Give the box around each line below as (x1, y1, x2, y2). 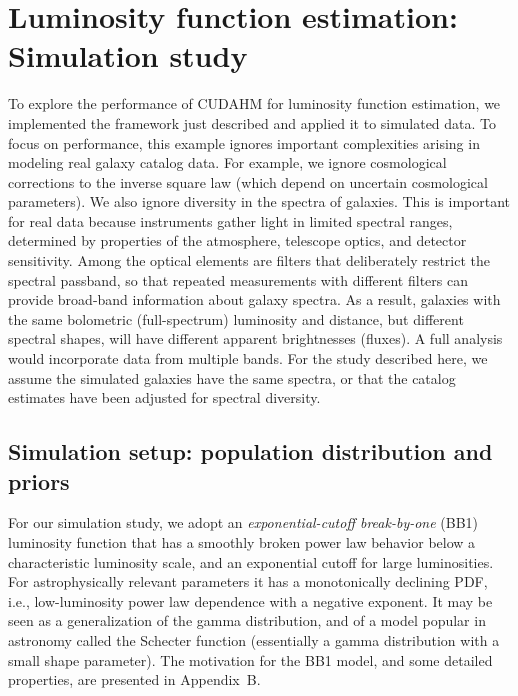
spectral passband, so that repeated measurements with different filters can (8, 269, 468, 290)
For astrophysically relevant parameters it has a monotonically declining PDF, (8, 571, 488, 592)
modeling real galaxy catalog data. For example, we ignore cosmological (8, 152, 447, 173)
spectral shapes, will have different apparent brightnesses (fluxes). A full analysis (8, 328, 503, 349)
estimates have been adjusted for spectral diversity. (8, 387, 321, 408)
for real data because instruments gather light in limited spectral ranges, (8, 210, 453, 231)
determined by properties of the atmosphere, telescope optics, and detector (8, 230, 467, 251)
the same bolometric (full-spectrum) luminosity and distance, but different (8, 308, 464, 329)
